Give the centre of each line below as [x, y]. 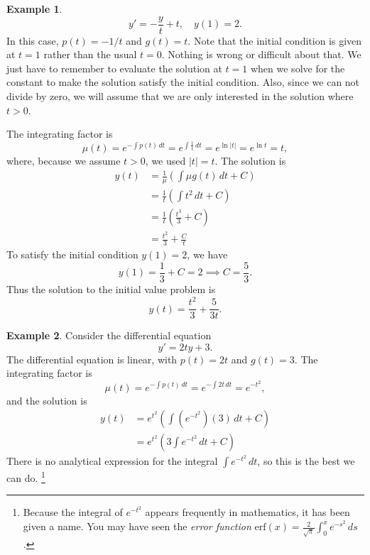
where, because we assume [64, 161]
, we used [165, 161]
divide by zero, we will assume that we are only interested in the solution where [180, 96]
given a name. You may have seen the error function [137, 526]
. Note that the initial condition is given [275, 40]
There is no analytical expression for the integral [112, 461]
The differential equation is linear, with [92, 359]
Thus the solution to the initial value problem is [111, 289]
